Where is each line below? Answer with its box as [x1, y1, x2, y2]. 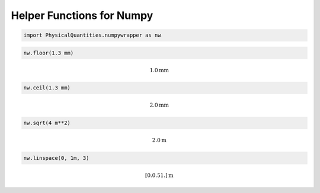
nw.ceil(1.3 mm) [23, 85, 71, 91]
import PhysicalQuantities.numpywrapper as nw [23, 32, 161, 38]
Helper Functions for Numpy [11, 9, 153, 22]
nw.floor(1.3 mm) [23, 49, 74, 56]
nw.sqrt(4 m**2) [23, 120, 71, 127]
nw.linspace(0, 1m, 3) [23, 155, 89, 162]
